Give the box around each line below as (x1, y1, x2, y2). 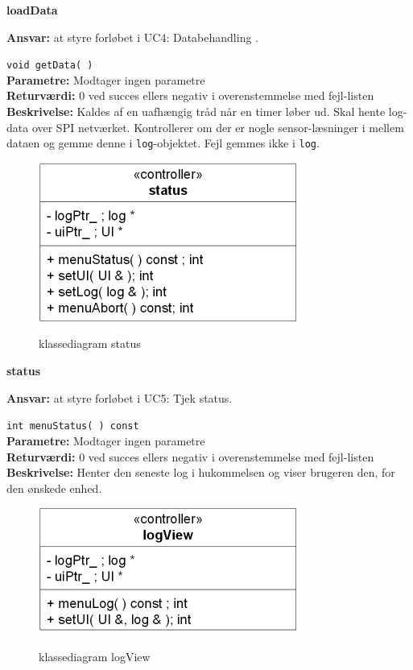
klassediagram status (39, 335, 141, 352)
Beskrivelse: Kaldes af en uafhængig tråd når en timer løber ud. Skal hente (6, 103, 386, 120)
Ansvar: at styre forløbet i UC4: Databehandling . (6, 28, 258, 45)
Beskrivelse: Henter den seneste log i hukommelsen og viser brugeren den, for (6, 464, 395, 481)
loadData (6, 2, 58, 18)
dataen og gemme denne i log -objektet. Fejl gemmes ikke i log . (6, 134, 320, 151)
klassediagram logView (39, 647, 151, 664)
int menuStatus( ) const (6, 420, 139, 432)
